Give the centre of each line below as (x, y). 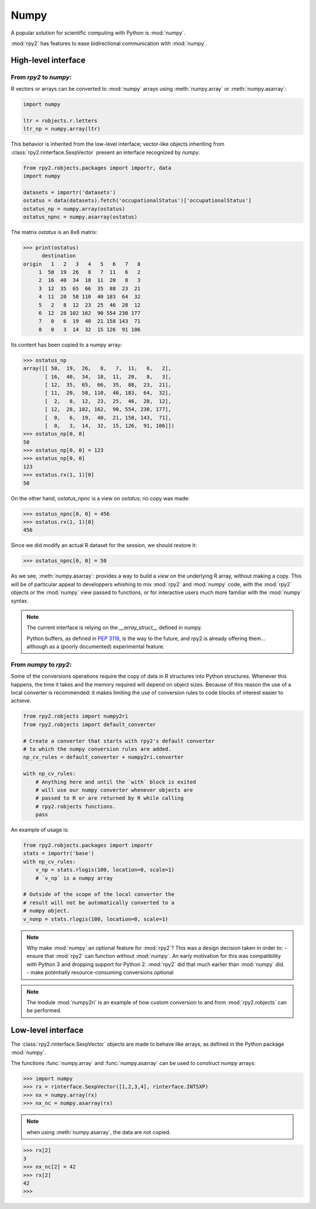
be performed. (44, 1011)
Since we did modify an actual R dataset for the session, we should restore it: (104, 545)
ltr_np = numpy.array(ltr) (62, 129)
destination (59, 256)
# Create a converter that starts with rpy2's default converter (119, 741)
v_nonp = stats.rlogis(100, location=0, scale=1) (96, 919)
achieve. (21, 701)
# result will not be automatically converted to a (99, 902)
